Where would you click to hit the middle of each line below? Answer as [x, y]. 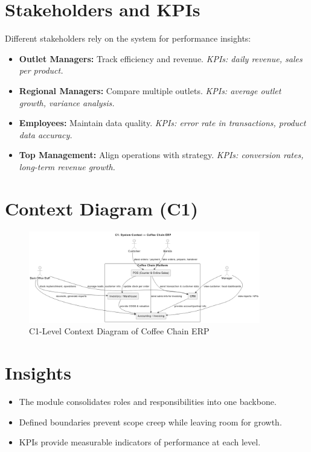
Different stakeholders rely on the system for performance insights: [128, 38]
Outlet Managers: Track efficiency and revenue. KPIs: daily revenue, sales [161, 58]
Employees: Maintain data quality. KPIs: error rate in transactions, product [162, 123]
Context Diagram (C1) [102, 208]
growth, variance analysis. [67, 102]
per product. [41, 70]
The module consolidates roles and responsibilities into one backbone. [148, 402]
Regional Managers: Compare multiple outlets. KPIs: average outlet [150, 90]
